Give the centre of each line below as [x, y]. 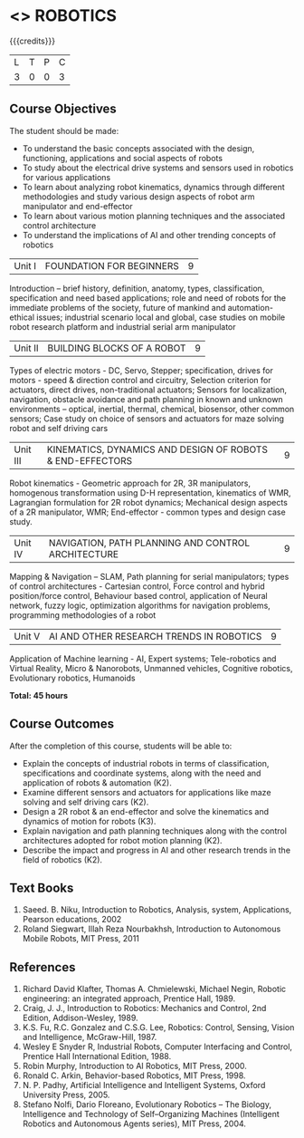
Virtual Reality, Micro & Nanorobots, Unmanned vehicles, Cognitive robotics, [151, 668]
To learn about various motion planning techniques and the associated [154, 216]
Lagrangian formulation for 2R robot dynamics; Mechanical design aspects [148, 502]
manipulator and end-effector [77, 206]
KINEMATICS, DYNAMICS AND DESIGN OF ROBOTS [157, 449]
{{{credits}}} [33, 41]
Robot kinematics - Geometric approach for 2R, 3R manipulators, [130, 483]
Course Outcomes [62, 724]
